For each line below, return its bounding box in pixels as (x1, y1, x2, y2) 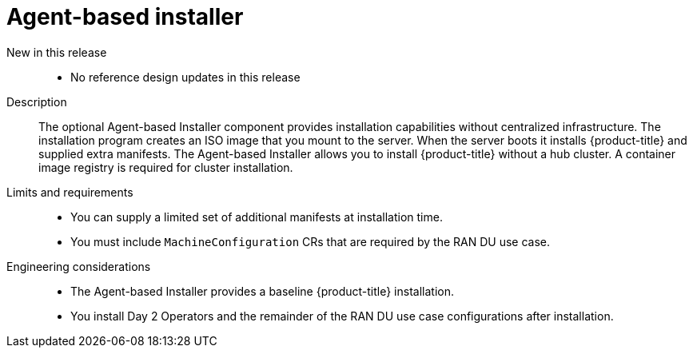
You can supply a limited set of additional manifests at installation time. (70, 209, 443, 224)
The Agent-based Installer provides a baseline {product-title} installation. (70, 284, 454, 298)
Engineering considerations (6, 259, 151, 273)
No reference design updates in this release (70, 70, 301, 84)
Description (6, 94, 67, 109)
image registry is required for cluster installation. (38, 160, 293, 174)
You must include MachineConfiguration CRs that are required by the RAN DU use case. (70, 234, 550, 249)
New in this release (6, 45, 107, 59)
